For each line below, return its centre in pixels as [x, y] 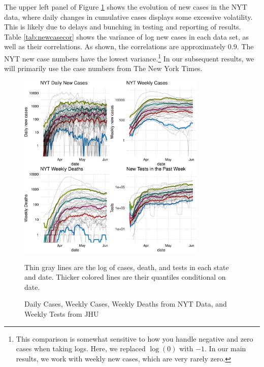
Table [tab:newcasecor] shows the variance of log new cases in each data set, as [126, 36]
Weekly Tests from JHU [62, 313]
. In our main [225, 348]
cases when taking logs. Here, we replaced [81, 348]
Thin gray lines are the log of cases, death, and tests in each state [127, 267]
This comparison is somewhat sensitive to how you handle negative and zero [135, 338]
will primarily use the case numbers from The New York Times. [103, 68]
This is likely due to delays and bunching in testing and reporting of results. [123, 27]
